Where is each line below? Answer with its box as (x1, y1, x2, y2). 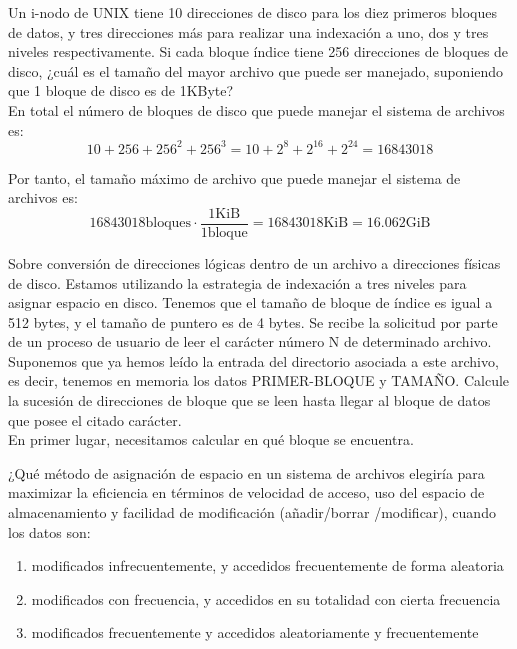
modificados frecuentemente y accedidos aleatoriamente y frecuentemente (31, 622, 479, 643)
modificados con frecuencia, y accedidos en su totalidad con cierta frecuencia (31, 588, 501, 609)
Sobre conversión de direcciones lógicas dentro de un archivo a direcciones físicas (8, 252, 501, 273)
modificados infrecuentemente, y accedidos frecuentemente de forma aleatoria (31, 555, 504, 576)
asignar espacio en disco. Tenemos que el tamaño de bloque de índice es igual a (8, 292, 493, 313)
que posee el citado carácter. (8, 409, 182, 430)
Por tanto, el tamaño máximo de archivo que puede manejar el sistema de (8, 167, 461, 188)
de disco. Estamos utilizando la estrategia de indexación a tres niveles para (8, 272, 467, 293)
